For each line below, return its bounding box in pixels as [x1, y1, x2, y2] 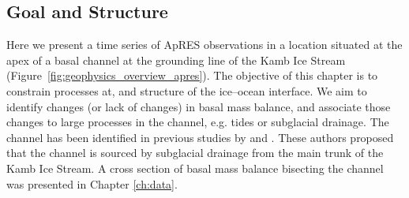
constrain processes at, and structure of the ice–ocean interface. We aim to [6, 82, 367, 99]
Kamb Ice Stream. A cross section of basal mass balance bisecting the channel [6, 159, 384, 176]
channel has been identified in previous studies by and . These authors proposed [6, 129, 394, 145]
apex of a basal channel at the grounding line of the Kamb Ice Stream [6, 51, 346, 68]
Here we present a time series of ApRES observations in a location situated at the [6, 36, 403, 53]
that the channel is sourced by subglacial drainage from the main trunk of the [6, 144, 384, 161]
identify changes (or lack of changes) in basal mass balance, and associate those [6, 98, 391, 114]
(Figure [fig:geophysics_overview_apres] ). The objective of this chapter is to [6, 67, 378, 84]
